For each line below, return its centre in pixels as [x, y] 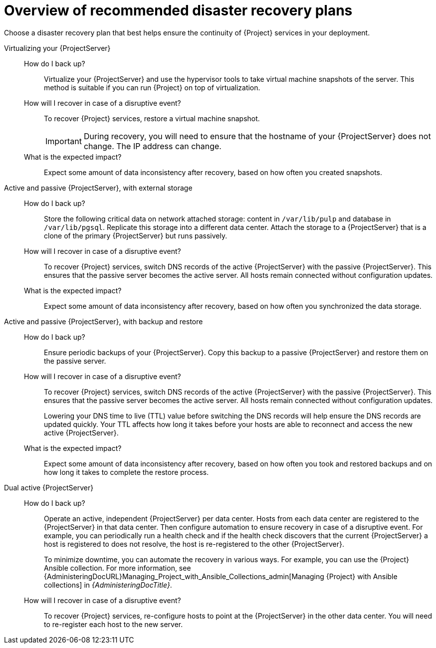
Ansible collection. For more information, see [117, 568]
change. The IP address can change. [152, 146]
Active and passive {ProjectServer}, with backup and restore [104, 321]
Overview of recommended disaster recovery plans [178, 10]
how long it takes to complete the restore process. [126, 472]
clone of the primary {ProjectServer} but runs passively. [136, 235]
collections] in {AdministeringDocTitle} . [108, 585]
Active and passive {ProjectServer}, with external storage [98, 188]
